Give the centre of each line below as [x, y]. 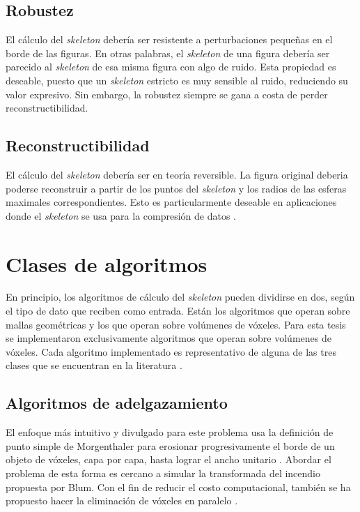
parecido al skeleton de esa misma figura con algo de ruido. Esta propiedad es [171, 67]
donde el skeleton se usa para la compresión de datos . [121, 215]
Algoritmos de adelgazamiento [117, 403]
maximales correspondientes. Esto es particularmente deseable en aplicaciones [171, 202]
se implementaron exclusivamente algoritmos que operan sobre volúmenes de [169, 338]
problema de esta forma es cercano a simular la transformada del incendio [163, 473]
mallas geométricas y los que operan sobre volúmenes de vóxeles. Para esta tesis [176, 324]
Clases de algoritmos [107, 263]
